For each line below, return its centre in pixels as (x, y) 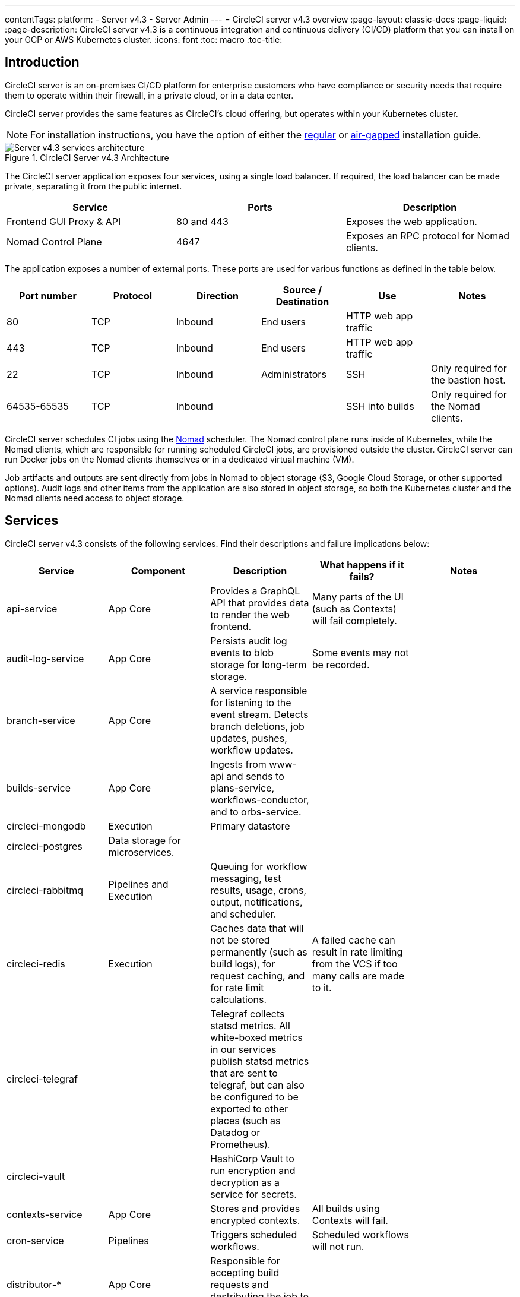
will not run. (338, 1246)
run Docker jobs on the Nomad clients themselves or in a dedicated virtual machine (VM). (180, 459)
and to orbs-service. (256, 812)
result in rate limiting (357, 952)
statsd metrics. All (250, 1025)
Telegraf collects (248, 1013)
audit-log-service (45, 658)
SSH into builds (380, 406)
